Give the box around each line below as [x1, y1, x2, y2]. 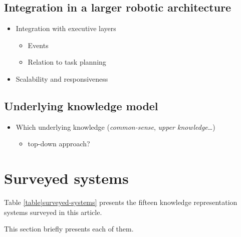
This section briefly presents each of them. [4, 223, 134, 234]
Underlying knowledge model [4, 98, 158, 113]
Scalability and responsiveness [16, 73, 108, 84]
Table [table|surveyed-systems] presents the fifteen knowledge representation [4, 197, 237, 207]
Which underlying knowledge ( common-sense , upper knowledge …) [16, 121, 215, 132]
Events [28, 40, 49, 50]
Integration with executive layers [16, 23, 116, 34]
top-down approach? [28, 138, 90, 149]
